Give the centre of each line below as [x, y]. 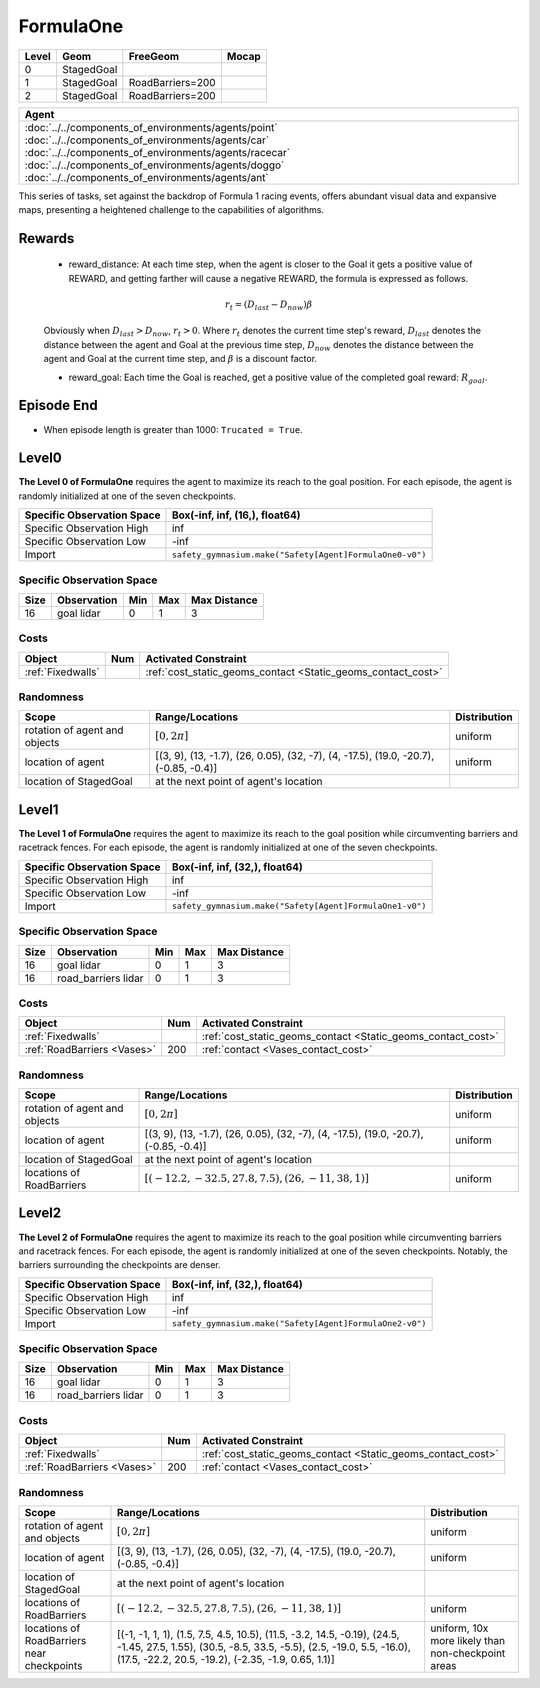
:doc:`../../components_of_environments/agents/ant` [146, 177]
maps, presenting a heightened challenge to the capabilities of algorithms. [171, 209]
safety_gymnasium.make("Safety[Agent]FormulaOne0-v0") [299, 554]
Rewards [46, 238]
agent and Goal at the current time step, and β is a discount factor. [180, 359]
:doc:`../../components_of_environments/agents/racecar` [157, 152]
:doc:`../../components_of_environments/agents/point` [151, 127]
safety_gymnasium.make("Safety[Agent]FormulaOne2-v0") [299, 1323]
